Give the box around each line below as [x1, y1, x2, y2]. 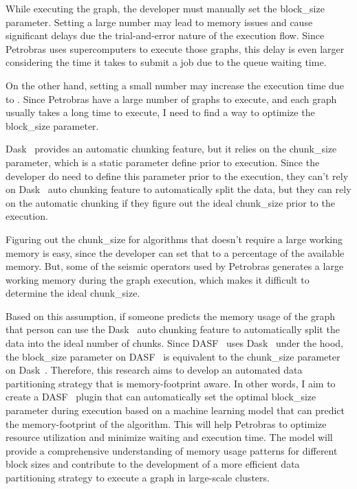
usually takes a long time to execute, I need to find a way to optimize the [6, 105, 315, 120]
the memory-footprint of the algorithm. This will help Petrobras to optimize [6, 416, 327, 431]
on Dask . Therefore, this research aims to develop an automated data [6, 363, 303, 377]
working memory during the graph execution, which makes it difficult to [6, 272, 310, 286]
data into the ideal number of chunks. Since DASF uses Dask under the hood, [6, 336, 344, 350]
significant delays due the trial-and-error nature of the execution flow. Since [6, 28, 325, 43]
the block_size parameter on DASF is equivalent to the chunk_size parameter [6, 349, 340, 363]
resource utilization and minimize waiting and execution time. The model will [6, 430, 333, 444]
